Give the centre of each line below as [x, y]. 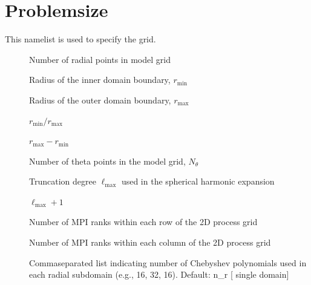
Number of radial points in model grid [100, 59]
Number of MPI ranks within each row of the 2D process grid [143, 222]
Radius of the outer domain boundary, [100, 100]
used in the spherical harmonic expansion [198, 181]
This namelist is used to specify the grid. [80, 39]
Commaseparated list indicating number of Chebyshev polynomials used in [168, 262]
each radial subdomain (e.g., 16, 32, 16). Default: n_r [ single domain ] [159, 274]
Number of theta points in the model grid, [107, 161]
